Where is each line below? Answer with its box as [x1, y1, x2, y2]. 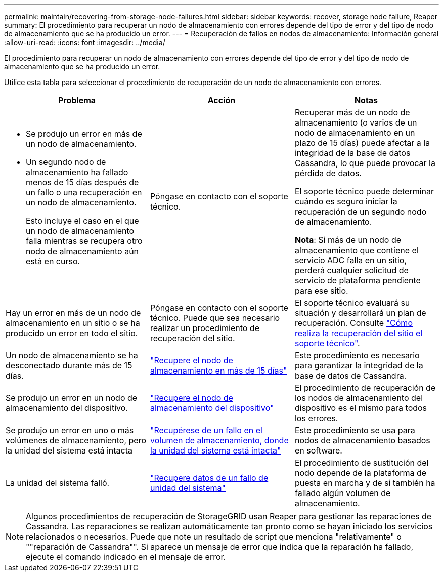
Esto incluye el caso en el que [26, 216, 139, 226]
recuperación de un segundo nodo [294, 207, 427, 217]
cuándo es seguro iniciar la [294, 196, 397, 207]
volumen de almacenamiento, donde [150, 435, 289, 445]
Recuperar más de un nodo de [294, 107, 410, 117]
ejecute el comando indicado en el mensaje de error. [26, 552, 226, 562]
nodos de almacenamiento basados [294, 435, 430, 445]
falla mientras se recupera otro [26, 236, 143, 246]
